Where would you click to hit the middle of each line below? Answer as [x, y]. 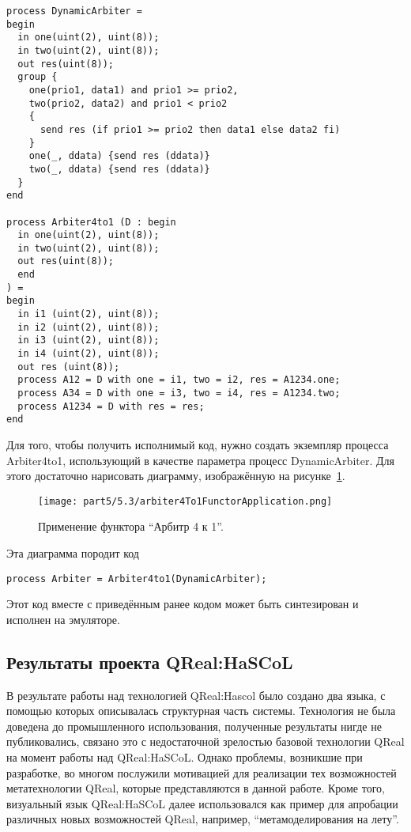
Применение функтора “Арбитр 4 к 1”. [131, 526]
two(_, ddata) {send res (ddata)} [119, 169]
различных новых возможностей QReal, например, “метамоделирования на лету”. [203, 819]
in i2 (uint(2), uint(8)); [89, 327]
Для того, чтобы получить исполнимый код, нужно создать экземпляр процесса [198, 444]
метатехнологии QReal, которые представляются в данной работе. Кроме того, [196, 788]
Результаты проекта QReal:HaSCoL [150, 662]
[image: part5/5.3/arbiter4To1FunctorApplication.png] [185, 501]
